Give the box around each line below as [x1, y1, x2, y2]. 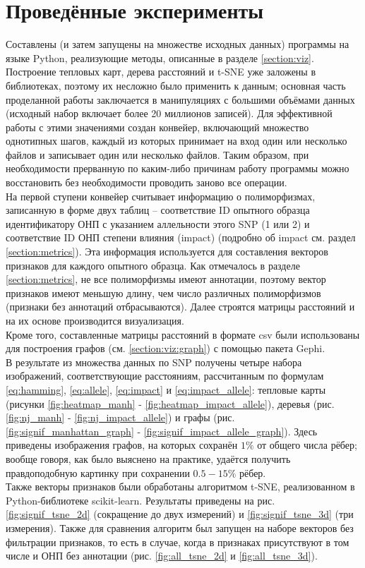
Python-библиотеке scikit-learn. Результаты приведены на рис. [6, 493, 275, 507]
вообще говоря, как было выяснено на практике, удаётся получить [6, 451, 291, 466]
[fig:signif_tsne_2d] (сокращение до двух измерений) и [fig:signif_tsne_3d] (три [6, 507, 354, 521]
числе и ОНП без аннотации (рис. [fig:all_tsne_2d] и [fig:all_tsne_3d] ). [6, 548, 318, 563]
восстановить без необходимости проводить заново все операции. [6, 175, 287, 190]
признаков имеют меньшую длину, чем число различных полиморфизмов [6, 285, 321, 300]
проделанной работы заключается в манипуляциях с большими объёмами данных [6, 92, 355, 107]
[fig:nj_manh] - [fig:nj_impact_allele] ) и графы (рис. [6, 410, 235, 425]
